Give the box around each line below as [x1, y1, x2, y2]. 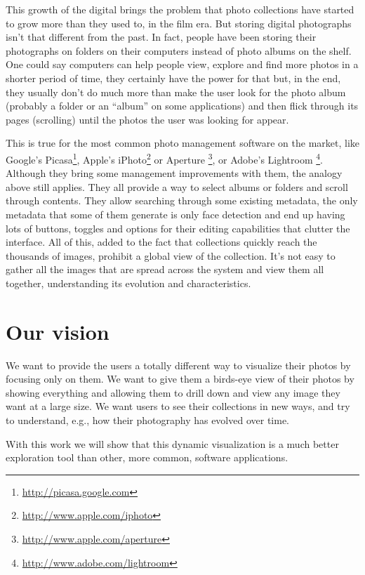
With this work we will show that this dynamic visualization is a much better [6, 436, 339, 451]
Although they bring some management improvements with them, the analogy [6, 166, 343, 180]
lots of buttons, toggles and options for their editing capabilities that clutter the [6, 220, 350, 235]
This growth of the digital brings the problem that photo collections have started [6, 2, 354, 16]
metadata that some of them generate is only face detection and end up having [6, 206, 345, 221]
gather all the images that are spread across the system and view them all [6, 262, 324, 277]
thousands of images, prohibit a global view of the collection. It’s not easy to [6, 248, 336, 263]
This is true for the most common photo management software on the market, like [6, 136, 360, 150]
